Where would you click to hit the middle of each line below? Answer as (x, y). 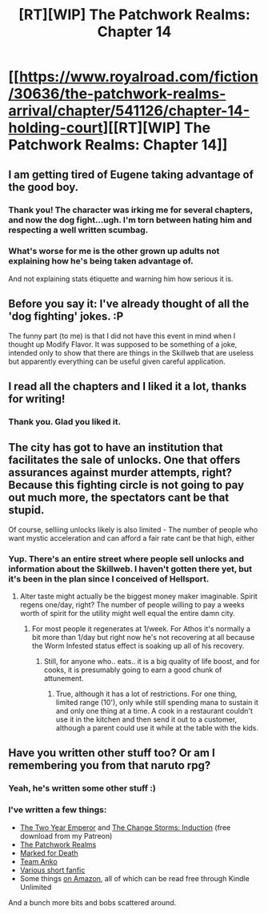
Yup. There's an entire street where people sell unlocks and (126, 558)
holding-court (56, 128)
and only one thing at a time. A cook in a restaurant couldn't (154, 711)
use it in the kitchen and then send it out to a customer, (146, 719)
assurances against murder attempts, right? (120, 473)
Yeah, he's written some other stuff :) (82, 788)
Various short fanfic (52, 870)
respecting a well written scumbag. (78, 230)
